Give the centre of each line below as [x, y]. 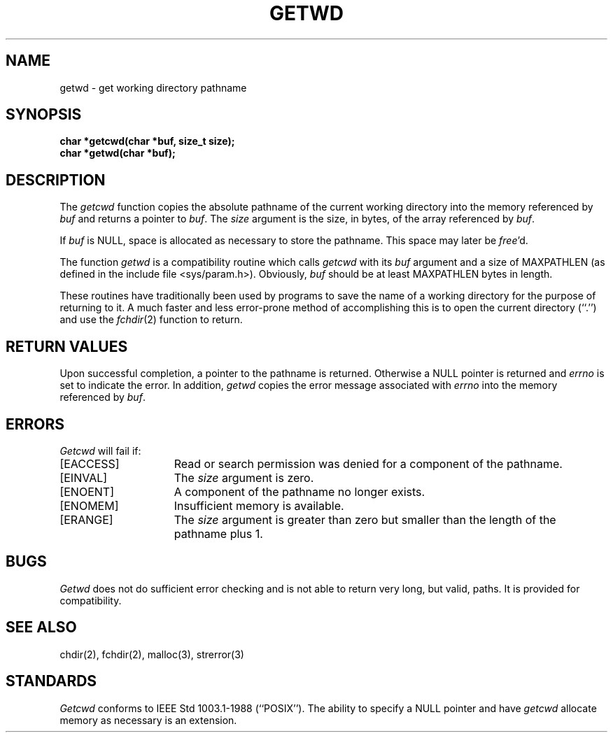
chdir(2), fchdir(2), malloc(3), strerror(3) [152, 654]
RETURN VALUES [67, 346]
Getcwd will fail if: [100, 450]
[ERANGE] [86, 519]
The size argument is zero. [244, 477]
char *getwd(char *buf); [118, 153]
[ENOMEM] [89, 505]
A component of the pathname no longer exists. [300, 491]
